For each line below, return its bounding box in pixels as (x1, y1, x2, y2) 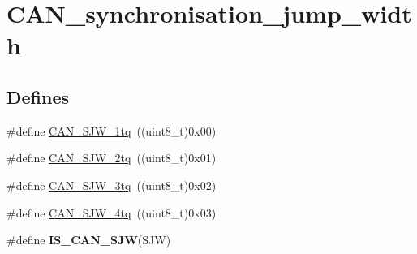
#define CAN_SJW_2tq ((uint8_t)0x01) (6, 149, 217, 166)
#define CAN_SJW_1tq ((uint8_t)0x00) (6, 122, 217, 139)
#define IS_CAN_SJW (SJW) (6, 231, 171, 248)
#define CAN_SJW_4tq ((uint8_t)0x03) (6, 204, 217, 221)
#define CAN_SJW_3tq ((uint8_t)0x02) (6, 176, 217, 193)
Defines (6, 84, 70, 109)
